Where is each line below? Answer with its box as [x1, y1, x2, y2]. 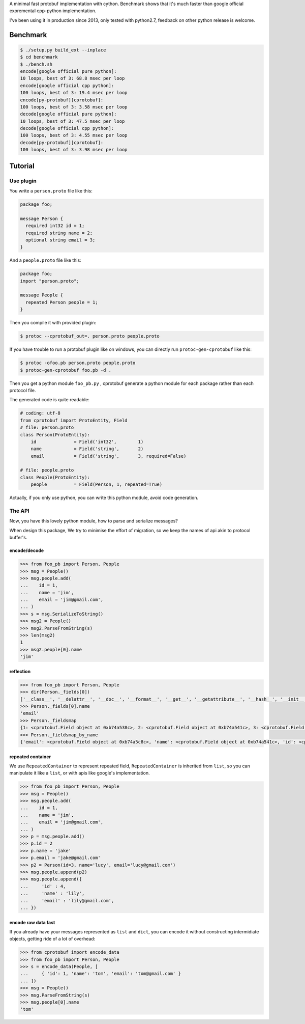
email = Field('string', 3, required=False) [30, 453, 187, 459]
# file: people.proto [20, 467, 74, 473]
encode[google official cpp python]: [20, 82, 114, 89]
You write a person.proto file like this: [9, 188, 93, 193]
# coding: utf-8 [20, 410, 61, 416]
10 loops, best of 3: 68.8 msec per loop [20, 75, 125, 81]
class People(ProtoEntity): [20, 474, 90, 480]
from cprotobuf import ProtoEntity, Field [20, 418, 128, 423]
